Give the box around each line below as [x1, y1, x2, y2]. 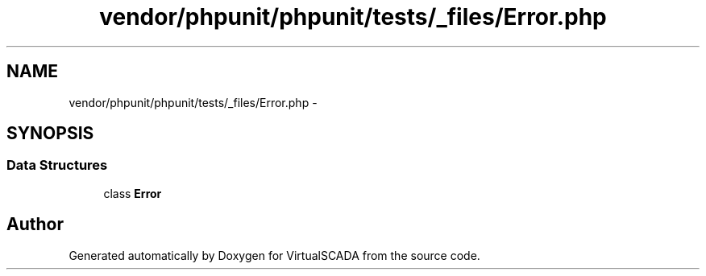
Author [6, 214, 64, 235]
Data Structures [6, 157, 108, 174]
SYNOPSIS [6, 123, 94, 144]
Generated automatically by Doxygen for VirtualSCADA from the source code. [69, 248, 480, 262]
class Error [103, 186, 162, 200]
